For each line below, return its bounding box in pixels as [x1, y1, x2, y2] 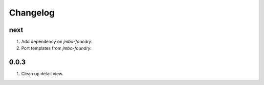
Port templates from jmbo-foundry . [21, 45, 92, 51]
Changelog [9, 7, 55, 18]
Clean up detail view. [21, 71, 64, 77]
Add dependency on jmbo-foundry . [21, 39, 93, 45]
